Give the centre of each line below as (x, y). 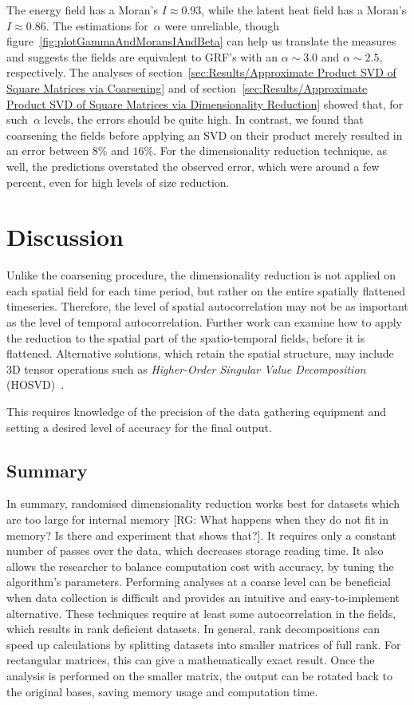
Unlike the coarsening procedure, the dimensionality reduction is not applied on (201, 275)
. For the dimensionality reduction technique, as (270, 151)
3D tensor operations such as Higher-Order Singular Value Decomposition (186, 368)
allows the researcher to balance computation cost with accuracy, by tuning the (200, 566)
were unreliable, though (222, 25)
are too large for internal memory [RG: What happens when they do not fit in (197, 519)
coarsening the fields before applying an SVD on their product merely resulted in (205, 135)
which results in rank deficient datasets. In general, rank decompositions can (193, 629)
